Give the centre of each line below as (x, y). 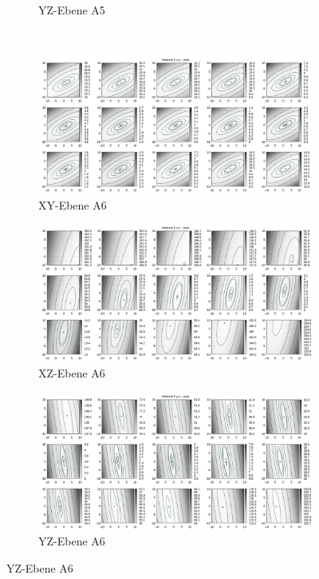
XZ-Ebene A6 (72, 372)
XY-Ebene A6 (73, 204)
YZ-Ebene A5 (72, 10)
